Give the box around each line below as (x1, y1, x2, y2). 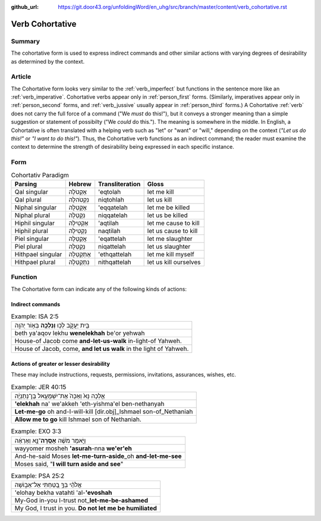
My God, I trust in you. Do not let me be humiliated (14, 504, 158, 512)
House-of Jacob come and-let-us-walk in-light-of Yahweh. (14, 337, 182, 345)
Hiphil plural (14, 227, 49, 235)
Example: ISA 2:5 (11, 312, 59, 321)
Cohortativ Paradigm (11, 171, 70, 179)
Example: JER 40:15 (11, 383, 67, 391)
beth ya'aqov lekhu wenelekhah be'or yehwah (14, 329, 145, 337)
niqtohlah (98, 195, 124, 203)
